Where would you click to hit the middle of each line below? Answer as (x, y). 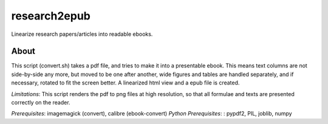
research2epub (51, 16)
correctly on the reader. (41, 103)
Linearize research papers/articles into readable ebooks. (82, 34)
